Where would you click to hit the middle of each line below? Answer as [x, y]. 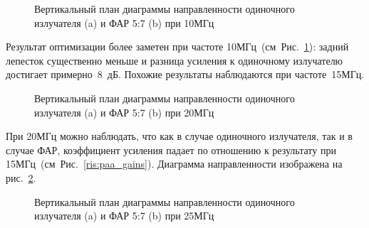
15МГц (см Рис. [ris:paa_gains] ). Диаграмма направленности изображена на [174, 164]
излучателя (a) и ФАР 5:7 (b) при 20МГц [124, 112]
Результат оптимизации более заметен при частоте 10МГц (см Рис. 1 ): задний [177, 47]
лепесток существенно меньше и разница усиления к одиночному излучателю [175, 60]
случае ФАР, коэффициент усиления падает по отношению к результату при [171, 150]
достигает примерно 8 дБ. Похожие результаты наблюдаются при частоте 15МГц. [185, 74]
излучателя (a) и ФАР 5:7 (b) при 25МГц [124, 216]
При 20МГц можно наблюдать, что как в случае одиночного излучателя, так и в [179, 136]
